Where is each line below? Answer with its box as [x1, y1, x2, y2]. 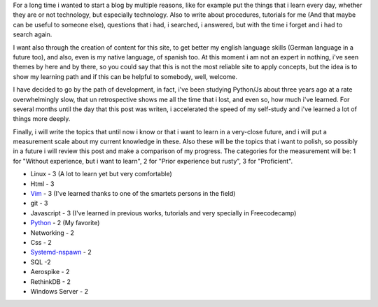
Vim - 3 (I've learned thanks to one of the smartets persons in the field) [30, 190, 236, 198]
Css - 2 [30, 238, 52, 246]
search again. [13, 30, 52, 38]
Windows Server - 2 [30, 287, 89, 295]
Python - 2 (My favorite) [30, 219, 100, 227]
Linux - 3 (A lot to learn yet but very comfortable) [30, 170, 173, 178]
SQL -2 [30, 257, 52, 266]
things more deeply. [13, 115, 71, 123]
